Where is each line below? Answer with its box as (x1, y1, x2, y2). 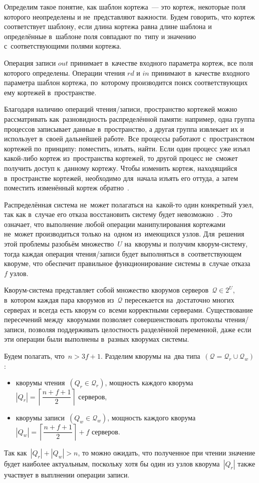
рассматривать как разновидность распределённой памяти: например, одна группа (4, 113, 255, 124)
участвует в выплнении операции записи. (4, 469, 130, 480)
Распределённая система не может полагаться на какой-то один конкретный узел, (4, 199, 254, 209)
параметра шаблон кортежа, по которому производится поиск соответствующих (4, 77, 248, 88)
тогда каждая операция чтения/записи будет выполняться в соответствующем (4, 248, 242, 259)
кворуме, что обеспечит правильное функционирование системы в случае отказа (4, 258, 250, 269)
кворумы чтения (16, 377, 65, 388)
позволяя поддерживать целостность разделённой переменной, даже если (28, 324, 251, 334)
